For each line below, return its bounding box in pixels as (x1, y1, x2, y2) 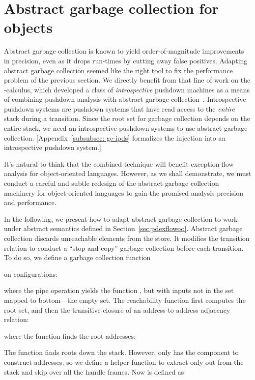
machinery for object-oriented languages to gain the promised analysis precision (4, 187, 244, 198)
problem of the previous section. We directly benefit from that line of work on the (4, 75, 251, 85)
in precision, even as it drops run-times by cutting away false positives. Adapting (4, 55, 248, 65)
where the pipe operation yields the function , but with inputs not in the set (4, 285, 234, 295)
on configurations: (4, 268, 58, 279)
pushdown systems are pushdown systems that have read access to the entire (4, 103, 235, 114)
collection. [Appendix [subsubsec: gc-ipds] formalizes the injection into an (4, 132, 226, 143)
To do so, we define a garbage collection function (4, 252, 151, 263)
